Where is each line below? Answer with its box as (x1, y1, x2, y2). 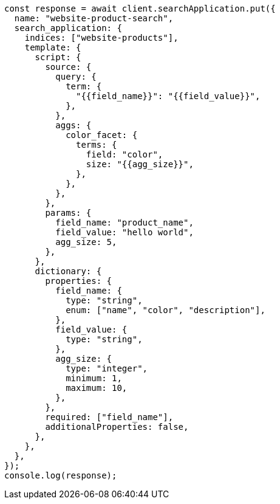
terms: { (76, 140, 117, 150)
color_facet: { (66, 130, 138, 140)
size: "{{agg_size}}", (86, 159, 194, 169)
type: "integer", (66, 364, 148, 373)
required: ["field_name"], (45, 412, 174, 422)
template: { (24, 43, 81, 52)
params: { (45, 208, 92, 218)
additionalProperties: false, (45, 422, 189, 432)
